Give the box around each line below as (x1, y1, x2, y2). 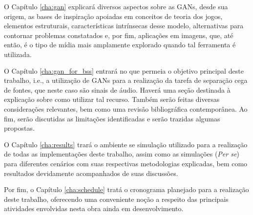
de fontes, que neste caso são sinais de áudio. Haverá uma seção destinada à (4, 84, 231, 95)
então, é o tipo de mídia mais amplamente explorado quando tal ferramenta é (4, 39, 236, 50)
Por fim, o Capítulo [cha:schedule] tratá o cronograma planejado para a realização (4, 184, 249, 195)
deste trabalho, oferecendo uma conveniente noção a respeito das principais (4, 194, 229, 204)
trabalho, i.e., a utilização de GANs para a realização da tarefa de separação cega (4, 75, 248, 85)
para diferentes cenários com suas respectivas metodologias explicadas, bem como (4, 158, 248, 168)
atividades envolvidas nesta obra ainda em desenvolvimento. (4, 203, 184, 214)
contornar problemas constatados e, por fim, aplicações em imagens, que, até (4, 30, 233, 40)
